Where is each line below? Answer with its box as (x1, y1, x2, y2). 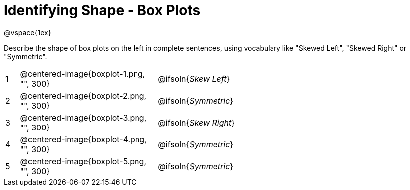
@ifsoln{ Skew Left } (158, 73, 230, 84)
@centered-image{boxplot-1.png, (20, 68, 145, 79)
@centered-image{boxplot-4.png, (20, 134, 147, 144)
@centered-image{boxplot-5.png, (20, 156, 146, 166)
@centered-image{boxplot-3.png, (20, 112, 147, 123)
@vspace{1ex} (4, 28, 51, 37)
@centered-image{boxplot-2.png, (20, 90, 147, 101)
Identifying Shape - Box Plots (4, 2, 201, 19)
